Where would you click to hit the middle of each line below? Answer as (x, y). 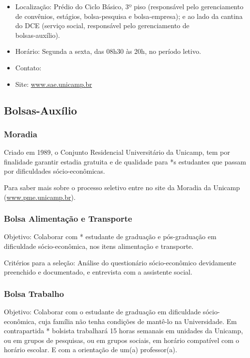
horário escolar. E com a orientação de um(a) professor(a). (91, 350)
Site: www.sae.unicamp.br (54, 84)
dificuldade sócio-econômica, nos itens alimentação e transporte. (99, 246)
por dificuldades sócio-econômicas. (55, 171)
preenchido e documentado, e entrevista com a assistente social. (98, 272)
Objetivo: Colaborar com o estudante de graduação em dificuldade (102, 311)
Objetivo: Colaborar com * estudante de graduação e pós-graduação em (110, 236)
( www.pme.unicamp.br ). (40, 197)
